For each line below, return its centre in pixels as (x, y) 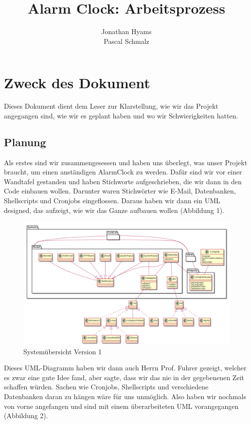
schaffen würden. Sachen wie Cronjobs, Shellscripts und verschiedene (106, 387)
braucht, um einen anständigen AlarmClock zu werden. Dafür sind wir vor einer (123, 172)
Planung (25, 142)
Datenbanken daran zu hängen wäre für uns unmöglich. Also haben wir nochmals (125, 396)
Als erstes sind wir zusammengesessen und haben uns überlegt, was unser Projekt (126, 162)
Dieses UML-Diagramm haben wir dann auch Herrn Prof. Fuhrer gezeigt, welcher (125, 368)
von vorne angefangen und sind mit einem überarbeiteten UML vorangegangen (121, 406)
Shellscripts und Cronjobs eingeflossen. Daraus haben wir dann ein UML (112, 201)
